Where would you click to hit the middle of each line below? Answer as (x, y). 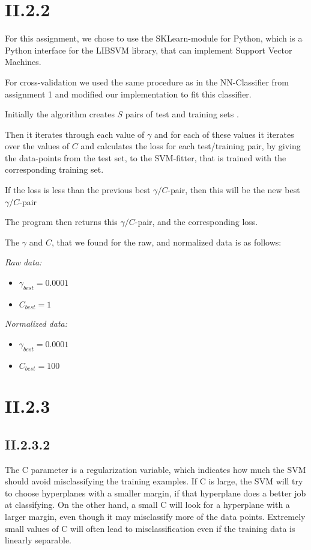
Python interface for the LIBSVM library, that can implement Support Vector (149, 50)
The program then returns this (61, 222)
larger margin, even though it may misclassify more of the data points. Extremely (155, 517)
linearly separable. (38, 540)
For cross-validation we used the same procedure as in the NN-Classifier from (147, 82)
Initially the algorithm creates (60, 114)
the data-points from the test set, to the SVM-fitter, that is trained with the (146, 157)
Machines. (23, 62)
